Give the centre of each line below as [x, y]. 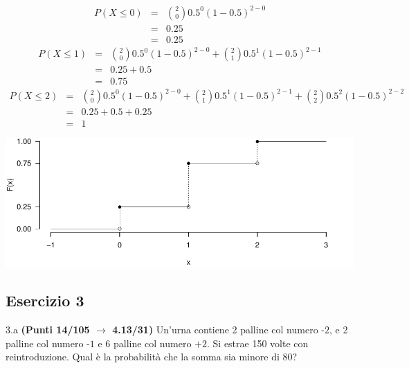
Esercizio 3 [45, 300]
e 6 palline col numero [145, 343]
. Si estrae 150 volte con [258, 343]
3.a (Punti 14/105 [48, 330]
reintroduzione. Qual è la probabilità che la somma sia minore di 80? [152, 357]
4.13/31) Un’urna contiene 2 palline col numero [215, 330]
